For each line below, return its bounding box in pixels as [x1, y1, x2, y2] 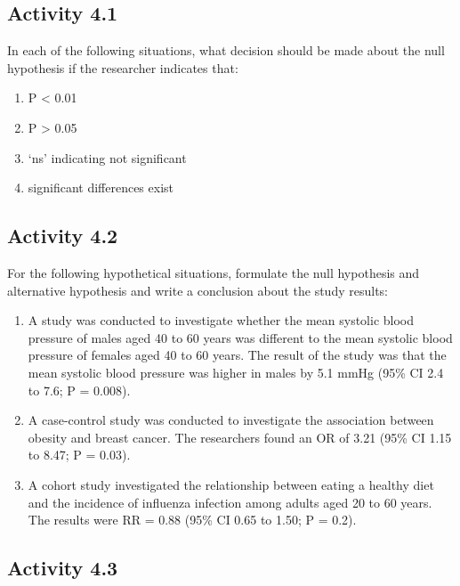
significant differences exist [28, 178, 174, 197]
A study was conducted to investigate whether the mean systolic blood [28, 311, 415, 330]
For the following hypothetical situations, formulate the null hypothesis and [7, 263, 420, 281]
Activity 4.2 [7, 222, 118, 249]
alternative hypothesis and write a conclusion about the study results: [7, 281, 388, 299]
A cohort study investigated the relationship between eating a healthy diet [28, 475, 434, 493]
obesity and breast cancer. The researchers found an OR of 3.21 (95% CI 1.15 [28, 427, 452, 446]
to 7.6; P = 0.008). [28, 380, 131, 399]
